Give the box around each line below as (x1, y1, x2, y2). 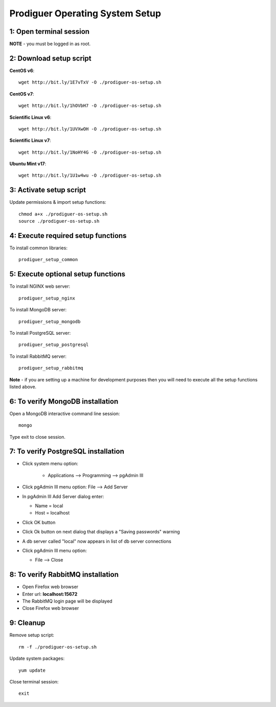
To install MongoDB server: (9, 307, 67, 313)
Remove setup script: (9, 632, 55, 638)
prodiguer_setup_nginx (18, 295, 76, 301)
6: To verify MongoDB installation (9, 397, 119, 405)
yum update (18, 667, 46, 673)
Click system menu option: (22, 461, 79, 467)
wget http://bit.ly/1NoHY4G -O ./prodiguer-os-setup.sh (18, 149, 162, 155)
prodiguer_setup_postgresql (18, 342, 89, 348)
